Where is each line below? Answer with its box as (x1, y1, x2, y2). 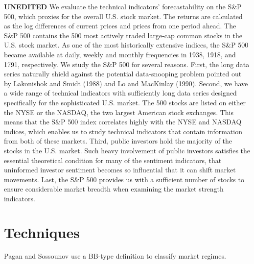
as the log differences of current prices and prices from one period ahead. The (4, 21, 236, 31)
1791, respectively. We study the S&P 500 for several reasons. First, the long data (4, 59, 250, 69)
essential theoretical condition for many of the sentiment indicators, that (4, 155, 222, 165)
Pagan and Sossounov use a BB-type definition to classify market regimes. (4, 250, 226, 261)
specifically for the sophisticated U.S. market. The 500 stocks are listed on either (4, 97, 246, 107)
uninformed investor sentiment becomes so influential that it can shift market (4, 165, 236, 175)
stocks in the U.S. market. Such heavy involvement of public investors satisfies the (4, 145, 251, 155)
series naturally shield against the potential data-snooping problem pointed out (4, 69, 242, 79)
